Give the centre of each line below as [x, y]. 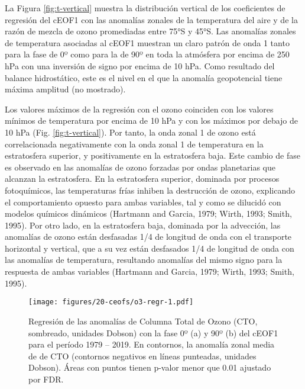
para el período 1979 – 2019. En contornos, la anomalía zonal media [152, 344]
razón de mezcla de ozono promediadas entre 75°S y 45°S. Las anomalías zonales [150, 31]
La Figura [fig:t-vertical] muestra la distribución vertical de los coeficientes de [145, 8]
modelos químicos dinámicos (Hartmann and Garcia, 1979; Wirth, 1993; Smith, [148, 213]
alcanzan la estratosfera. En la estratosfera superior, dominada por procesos [142, 179]
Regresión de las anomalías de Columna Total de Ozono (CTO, [143, 321]
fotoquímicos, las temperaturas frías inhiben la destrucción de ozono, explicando [150, 190]
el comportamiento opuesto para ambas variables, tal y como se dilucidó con [143, 202]
